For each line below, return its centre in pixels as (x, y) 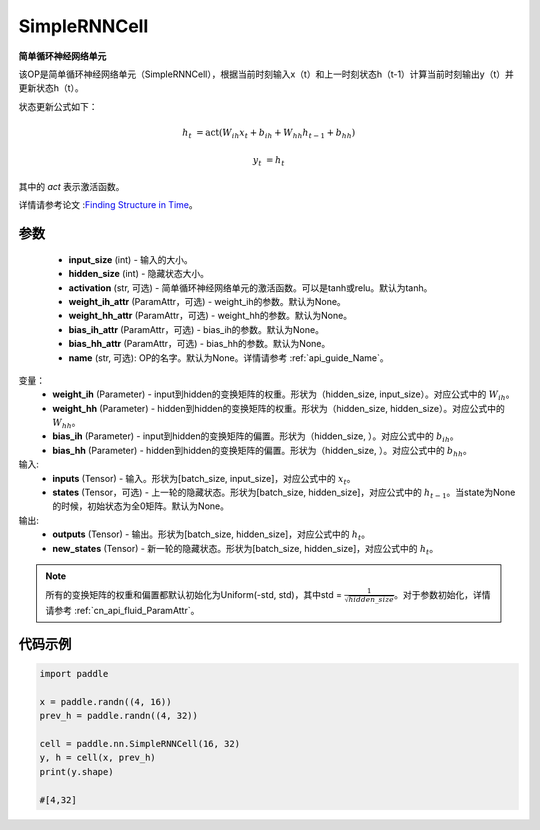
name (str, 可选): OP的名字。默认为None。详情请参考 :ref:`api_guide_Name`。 (228, 357)
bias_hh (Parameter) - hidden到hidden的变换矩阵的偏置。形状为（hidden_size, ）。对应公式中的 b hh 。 (262, 451)
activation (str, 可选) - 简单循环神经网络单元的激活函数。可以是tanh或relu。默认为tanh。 (250, 287)
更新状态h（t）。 (51, 88)
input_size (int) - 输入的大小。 (131, 259)
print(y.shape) (76, 771)
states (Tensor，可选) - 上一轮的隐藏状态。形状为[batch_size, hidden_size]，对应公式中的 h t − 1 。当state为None (284, 493)
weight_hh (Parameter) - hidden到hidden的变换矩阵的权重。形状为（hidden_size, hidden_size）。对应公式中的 (278, 408)
